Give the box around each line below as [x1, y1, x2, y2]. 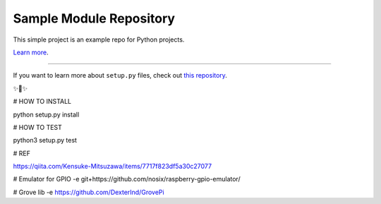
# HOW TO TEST [13, 123, 63, 131]
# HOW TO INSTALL [13, 97, 72, 106]
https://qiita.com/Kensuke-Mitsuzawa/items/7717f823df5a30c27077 [13, 162, 212, 171]
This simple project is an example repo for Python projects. [13, 35, 185, 44]
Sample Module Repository [13, 11, 176, 26]
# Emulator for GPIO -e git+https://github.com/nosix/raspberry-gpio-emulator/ [13, 175, 241, 184]
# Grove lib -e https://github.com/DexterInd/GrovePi [13, 188, 165, 196]
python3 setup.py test [13, 136, 78, 145]
